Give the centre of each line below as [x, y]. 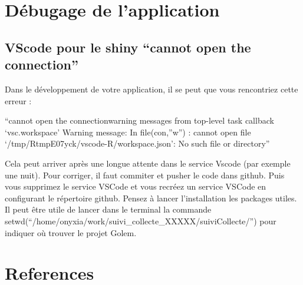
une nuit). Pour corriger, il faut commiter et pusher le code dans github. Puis [145, 175]
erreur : [18, 100]
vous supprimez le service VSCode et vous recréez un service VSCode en [136, 186]
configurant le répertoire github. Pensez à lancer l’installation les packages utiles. [151, 198]
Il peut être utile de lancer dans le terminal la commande [108, 209]
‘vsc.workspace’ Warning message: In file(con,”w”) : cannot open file [128, 132]
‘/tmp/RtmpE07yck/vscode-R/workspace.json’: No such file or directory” [137, 143]
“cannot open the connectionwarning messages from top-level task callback [139, 120]
